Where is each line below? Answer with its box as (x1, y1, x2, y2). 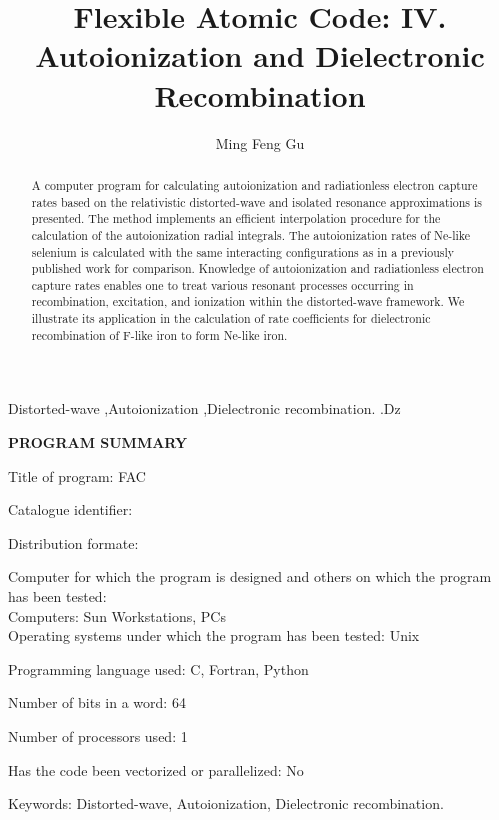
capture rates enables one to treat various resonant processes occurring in (31, 276, 414, 293)
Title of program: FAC (8, 465, 146, 486)
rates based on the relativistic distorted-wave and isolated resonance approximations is (31, 193, 482, 210)
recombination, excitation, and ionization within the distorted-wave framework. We (31, 293, 465, 310)
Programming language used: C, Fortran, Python (8, 658, 309, 679)
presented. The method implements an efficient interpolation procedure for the (31, 210, 441, 227)
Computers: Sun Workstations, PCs (8, 605, 226, 626)
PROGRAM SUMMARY (8, 432, 188, 453)
